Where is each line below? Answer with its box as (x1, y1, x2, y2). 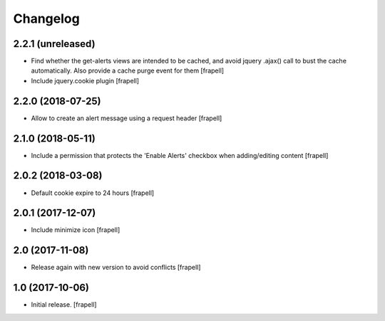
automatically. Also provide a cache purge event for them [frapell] (31, 66, 225, 75)
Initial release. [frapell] (31, 300, 97, 309)
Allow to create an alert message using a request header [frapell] (31, 114, 222, 122)
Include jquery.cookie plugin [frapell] (31, 76, 139, 85)
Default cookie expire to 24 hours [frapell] (31, 189, 155, 197)
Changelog (13, 11, 80, 26)
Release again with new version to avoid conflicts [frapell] (31, 263, 201, 272)
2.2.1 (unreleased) (13, 38, 96, 50)
